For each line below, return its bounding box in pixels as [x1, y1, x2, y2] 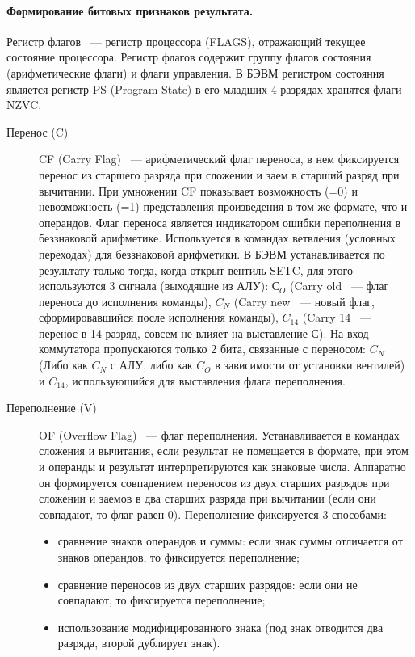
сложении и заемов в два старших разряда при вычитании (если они [39, 490, 376, 507]
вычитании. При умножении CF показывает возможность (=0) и [39, 182, 358, 199]
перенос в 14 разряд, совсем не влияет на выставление [39, 324, 308, 341]
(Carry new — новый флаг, [233, 293, 375, 310]
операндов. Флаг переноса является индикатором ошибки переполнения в [39, 213, 400, 230]
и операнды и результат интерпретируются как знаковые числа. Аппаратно [39, 458, 406, 475]
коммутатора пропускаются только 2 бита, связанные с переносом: [39, 340, 367, 357]
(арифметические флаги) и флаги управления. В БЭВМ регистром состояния [6, 64, 384, 81]
